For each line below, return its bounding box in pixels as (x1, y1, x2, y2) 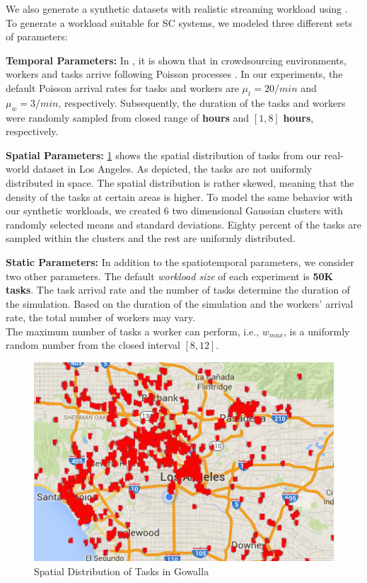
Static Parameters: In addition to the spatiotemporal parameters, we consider (6, 254, 354, 269)
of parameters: (6, 29, 68, 44)
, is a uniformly (284, 323, 350, 338)
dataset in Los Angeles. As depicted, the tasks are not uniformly (33, 161, 313, 176)
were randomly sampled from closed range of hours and (6, 110, 250, 125)
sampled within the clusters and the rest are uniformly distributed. (6, 231, 296, 246)
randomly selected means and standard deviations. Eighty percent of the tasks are (6, 217, 361, 231)
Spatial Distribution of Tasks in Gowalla (34, 563, 209, 578)
